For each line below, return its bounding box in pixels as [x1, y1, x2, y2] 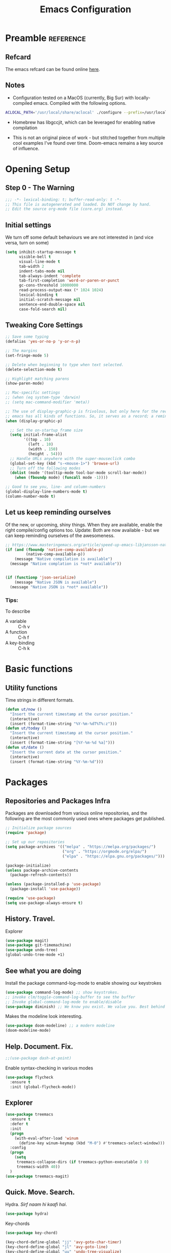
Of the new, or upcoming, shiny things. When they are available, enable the [5, 521, 163, 527]
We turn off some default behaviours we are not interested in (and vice [5, 234, 154, 241]
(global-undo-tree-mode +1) [5, 952, 65, 958]
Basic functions [5, 663, 73, 675]
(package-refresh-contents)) [10, 872, 72, 877]
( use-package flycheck [5, 1075, 53, 1080]
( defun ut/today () [5, 726, 47, 731]
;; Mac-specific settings [5, 390, 60, 396]
